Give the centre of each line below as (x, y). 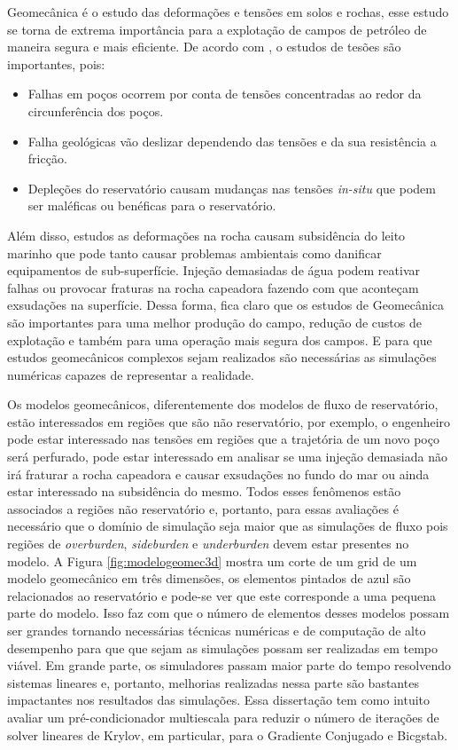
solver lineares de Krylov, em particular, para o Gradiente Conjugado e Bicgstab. (228, 734)
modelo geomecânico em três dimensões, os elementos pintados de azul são (209, 578)
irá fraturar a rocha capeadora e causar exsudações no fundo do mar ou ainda (218, 474)
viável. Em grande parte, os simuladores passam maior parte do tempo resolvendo (229, 665)
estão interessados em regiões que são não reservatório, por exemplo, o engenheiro (229, 421)
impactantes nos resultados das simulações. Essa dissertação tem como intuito (219, 700)
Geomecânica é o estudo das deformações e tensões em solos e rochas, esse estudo (228, 12)
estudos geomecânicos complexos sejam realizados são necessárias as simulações (222, 357)
